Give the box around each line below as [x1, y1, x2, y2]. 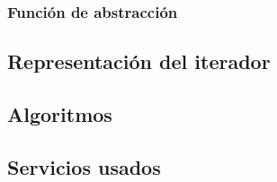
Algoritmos [7, 100, 112, 128]
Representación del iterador [7, 48, 271, 75]
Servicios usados [7, 152, 161, 180]
